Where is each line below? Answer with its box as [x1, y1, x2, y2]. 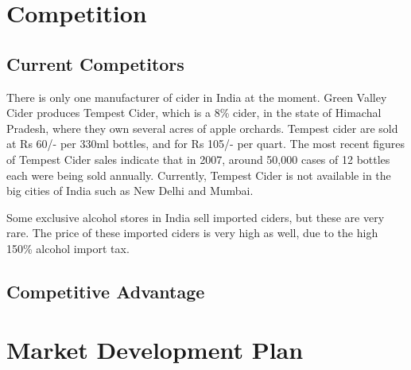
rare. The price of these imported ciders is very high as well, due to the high [6, 224, 378, 241]
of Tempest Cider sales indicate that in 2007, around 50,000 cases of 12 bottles [6, 150, 390, 167]
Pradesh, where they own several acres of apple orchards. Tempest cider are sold [6, 119, 398, 136]
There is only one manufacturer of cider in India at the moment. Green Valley [6, 88, 387, 105]
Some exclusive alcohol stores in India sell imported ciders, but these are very [6, 208, 385, 225]
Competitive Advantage [6, 278, 205, 303]
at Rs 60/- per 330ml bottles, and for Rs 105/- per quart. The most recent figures [6, 135, 405, 152]
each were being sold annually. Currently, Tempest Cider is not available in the [6, 166, 391, 183]
